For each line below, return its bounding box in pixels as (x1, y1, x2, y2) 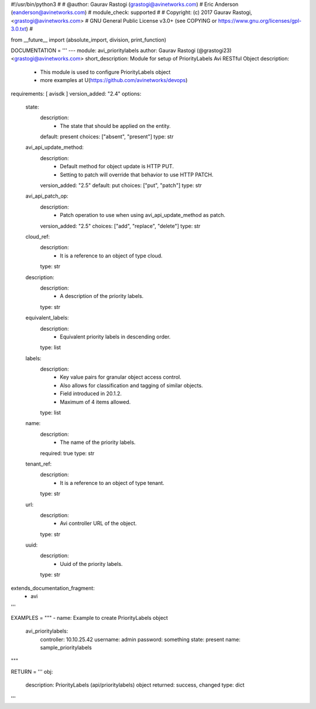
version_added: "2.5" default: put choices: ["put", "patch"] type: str (40, 182, 202, 189)
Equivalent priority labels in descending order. (60, 333, 171, 340)
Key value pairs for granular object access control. (60, 374, 181, 381)
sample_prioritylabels (40, 644, 92, 651)
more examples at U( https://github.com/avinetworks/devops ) (40, 77, 188, 84)
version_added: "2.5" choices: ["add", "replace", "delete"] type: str (40, 222, 201, 229)
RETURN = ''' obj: (11, 668, 53, 675)
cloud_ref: (25, 233, 50, 240)
